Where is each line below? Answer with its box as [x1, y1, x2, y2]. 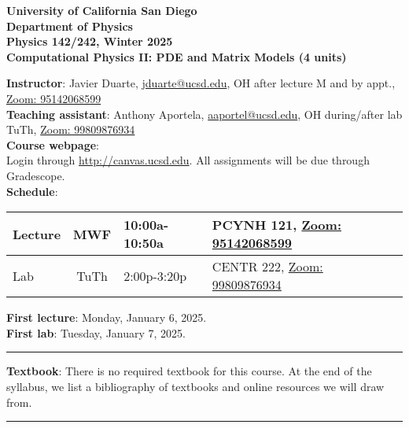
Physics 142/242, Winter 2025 [6, 33, 173, 50]
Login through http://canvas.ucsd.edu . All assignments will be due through [6, 152, 370, 168]
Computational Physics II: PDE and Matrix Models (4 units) [6, 48, 347, 65]
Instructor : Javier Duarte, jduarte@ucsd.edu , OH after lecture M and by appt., [6, 75, 396, 91]
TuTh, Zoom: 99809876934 [6, 121, 135, 138]
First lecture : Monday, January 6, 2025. [6, 309, 207, 326]
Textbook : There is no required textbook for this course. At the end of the [6, 363, 372, 379]
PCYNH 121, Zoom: [212, 216, 341, 234]
